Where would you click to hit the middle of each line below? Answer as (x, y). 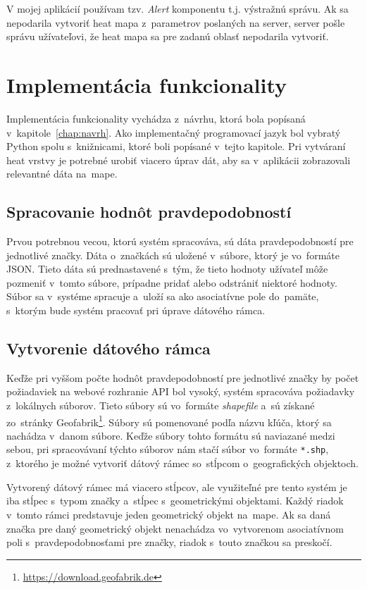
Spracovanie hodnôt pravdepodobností (149, 212)
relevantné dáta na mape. (62, 174)
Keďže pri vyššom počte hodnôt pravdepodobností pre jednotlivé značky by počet (183, 377)
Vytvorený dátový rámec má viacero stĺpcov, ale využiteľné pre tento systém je (177, 486)
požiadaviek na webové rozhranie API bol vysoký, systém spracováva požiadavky (181, 391)
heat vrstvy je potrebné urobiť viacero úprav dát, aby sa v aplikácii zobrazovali (179, 160)
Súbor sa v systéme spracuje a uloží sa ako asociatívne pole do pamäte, (163, 296)
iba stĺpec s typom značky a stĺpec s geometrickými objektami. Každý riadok (175, 501)
